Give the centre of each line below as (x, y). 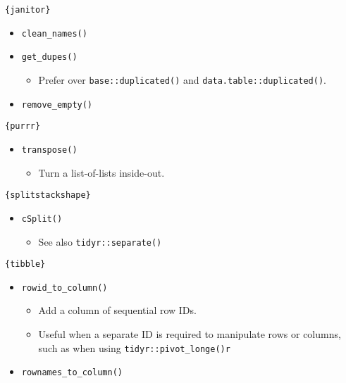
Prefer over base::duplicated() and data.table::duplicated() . (182, 79)
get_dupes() (49, 57)
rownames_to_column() (72, 373)
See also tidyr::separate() (100, 241)
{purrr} (23, 126)
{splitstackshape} (48, 195)
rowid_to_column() (64, 288)
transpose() (49, 150)
